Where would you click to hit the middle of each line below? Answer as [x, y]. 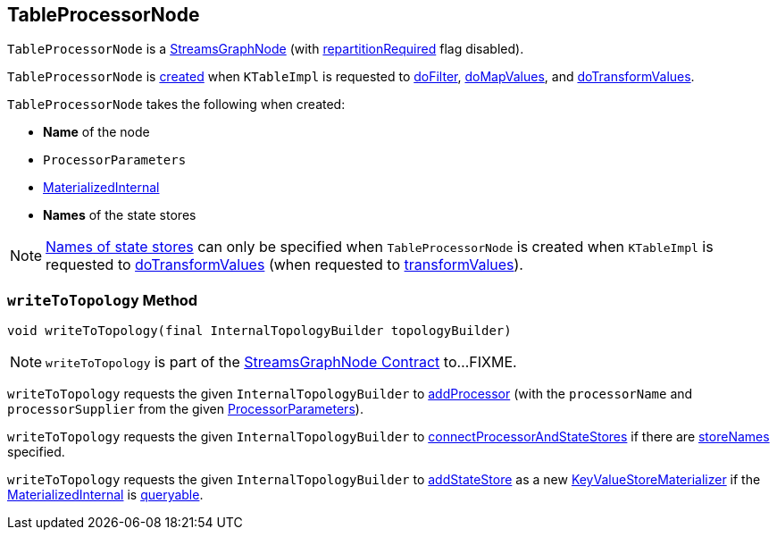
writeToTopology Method [103, 300]
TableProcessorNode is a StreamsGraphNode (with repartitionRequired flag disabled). [266, 49]
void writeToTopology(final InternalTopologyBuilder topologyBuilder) [259, 331]
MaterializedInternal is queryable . [105, 495]
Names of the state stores [120, 215]
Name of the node [96, 132]
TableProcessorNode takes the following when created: [176, 105]
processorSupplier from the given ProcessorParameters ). [185, 409]
